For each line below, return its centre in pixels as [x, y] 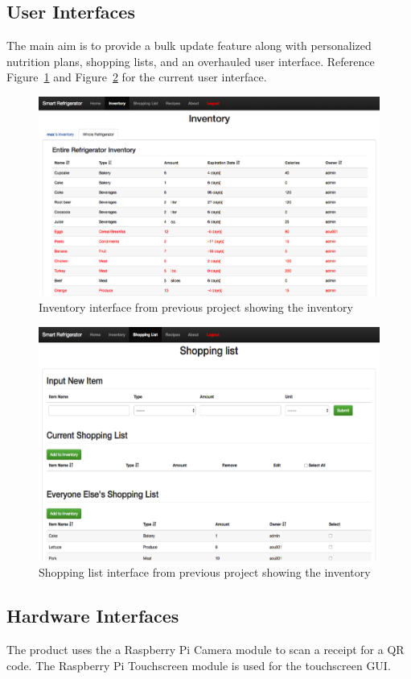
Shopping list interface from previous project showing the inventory [205, 572]
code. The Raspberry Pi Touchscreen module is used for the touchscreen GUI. [199, 665]
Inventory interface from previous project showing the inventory [196, 307]
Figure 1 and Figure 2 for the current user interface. [137, 77]
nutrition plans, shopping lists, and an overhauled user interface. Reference [191, 61]
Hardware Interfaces [93, 616]
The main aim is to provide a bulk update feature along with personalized [189, 46]
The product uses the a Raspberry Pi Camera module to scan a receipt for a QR [205, 649]
